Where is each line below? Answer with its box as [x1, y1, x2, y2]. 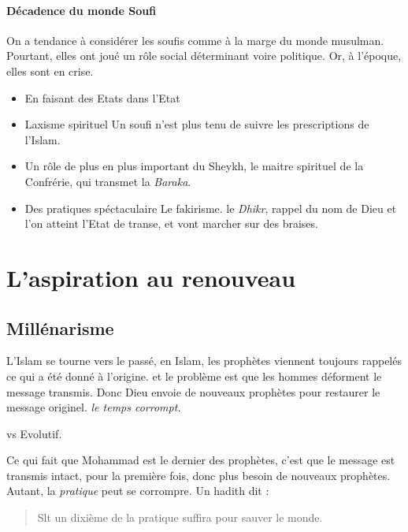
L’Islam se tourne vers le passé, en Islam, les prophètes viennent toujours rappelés [6, 352, 402, 369]
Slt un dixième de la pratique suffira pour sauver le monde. [37, 509, 323, 526]
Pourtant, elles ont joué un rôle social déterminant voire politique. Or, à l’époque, [6, 47, 402, 64]
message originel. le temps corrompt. [6, 399, 181, 415]
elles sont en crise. [6, 62, 94, 79]
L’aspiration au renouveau [6, 261, 296, 293]
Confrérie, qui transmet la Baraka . [24, 173, 191, 189]
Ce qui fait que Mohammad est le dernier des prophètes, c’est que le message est [6, 452, 395, 468]
